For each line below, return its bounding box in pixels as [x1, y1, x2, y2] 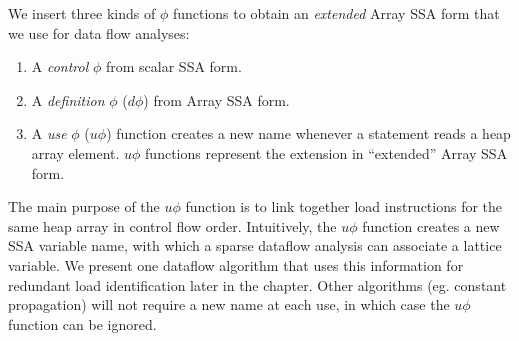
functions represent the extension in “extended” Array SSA [145, 142, 508, 163]
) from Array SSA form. [143, 89, 290, 110]
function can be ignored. [8, 313, 157, 334]
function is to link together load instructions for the [185, 196, 503, 217]
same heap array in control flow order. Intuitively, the [8, 215, 337, 236]
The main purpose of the [8, 196, 160, 217]
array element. [31, 142, 120, 163]
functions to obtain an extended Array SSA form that [172, 3, 500, 23]
